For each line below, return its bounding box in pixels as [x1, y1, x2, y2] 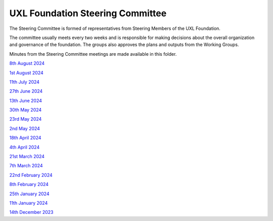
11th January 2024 [9, 200, 48, 206]
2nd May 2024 [9, 125, 40, 131]
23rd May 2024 [9, 116, 42, 122]
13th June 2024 [9, 97, 42, 103]
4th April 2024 [9, 144, 40, 150]
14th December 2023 [9, 209, 54, 215]
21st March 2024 [9, 154, 45, 160]
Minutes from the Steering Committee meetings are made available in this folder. [9, 51, 177, 57]
